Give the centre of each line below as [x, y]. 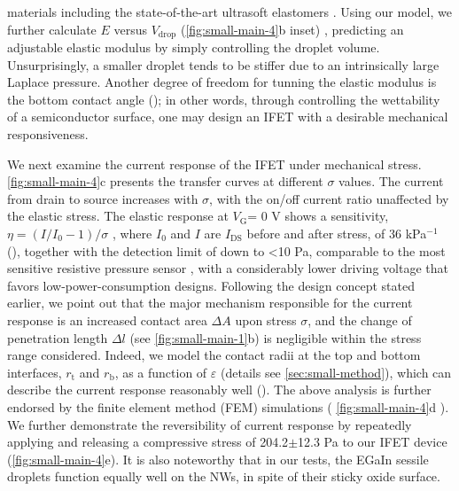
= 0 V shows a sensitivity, [318, 216]
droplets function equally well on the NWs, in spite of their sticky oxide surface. [224, 476]
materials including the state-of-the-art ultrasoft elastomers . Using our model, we [229, 12]
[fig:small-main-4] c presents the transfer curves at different [165, 181]
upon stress [266, 320]
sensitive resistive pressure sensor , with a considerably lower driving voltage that [228, 268]
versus [131, 29]
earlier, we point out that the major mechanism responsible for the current [210, 303]
